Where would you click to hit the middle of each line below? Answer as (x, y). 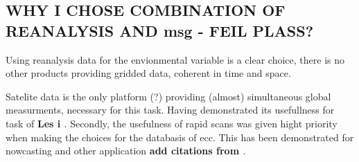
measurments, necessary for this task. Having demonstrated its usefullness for (170, 110)
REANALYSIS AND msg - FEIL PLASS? (160, 30)
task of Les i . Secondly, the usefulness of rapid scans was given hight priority (172, 123)
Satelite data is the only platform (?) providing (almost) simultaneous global (168, 96)
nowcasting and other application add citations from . (126, 151)
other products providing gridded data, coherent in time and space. (148, 73)
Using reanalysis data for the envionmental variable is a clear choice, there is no (175, 59)
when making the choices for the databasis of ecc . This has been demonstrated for (180, 137)
